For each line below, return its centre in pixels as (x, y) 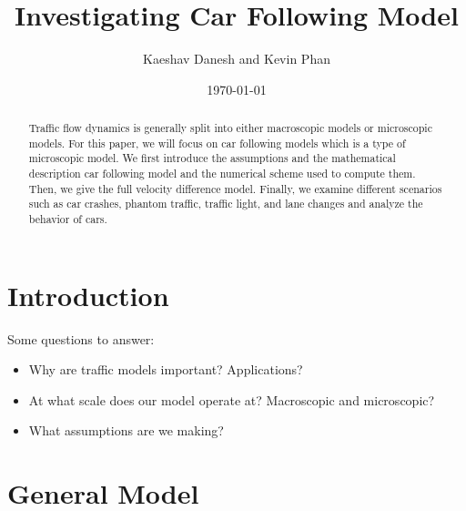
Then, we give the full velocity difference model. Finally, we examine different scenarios (235, 188)
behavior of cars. (68, 219)
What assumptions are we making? (126, 430)
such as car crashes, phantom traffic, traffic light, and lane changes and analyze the (226, 204)
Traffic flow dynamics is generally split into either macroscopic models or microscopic (230, 128)
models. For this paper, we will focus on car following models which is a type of (217, 143)
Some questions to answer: (81, 338)
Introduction (88, 295)
